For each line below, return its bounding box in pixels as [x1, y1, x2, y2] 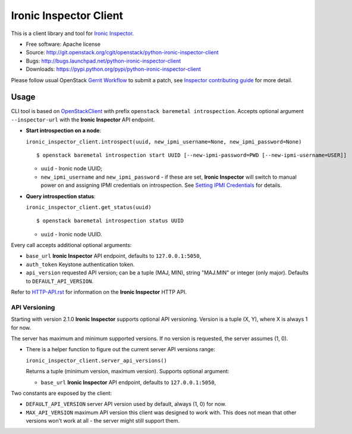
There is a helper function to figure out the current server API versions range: [26, 346, 215, 353]
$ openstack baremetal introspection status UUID [36, 217, 184, 224]
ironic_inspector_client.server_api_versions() [26, 357, 168, 364]
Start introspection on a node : [26, 127, 101, 134]
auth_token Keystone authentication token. [26, 261, 135, 268]
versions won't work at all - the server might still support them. [26, 417, 180, 424]
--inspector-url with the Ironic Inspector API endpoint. [11, 116, 155, 123]
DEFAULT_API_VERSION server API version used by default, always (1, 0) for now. [26, 401, 227, 408]
